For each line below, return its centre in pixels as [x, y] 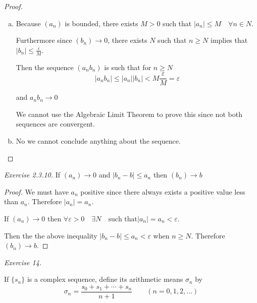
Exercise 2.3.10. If [32, 175]
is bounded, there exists [101, 23]
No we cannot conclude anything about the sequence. [98, 141]
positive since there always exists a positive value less [163, 191]
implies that [229, 40]
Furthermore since [44, 40]
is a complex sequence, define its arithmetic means [105, 279]
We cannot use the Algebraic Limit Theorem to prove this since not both [129, 114]
